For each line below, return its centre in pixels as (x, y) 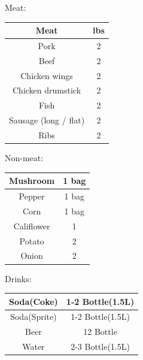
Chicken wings (47, 75)
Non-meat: (24, 158)
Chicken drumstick (47, 90)
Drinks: (18, 278)
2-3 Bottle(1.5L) (100, 347)
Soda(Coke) (34, 301)
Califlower (32, 226)
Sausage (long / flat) (47, 120)
